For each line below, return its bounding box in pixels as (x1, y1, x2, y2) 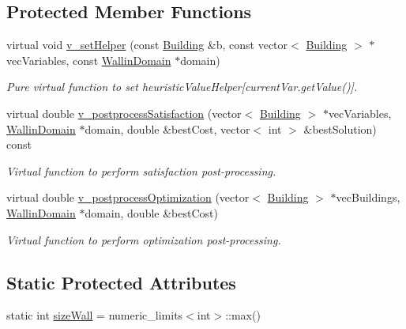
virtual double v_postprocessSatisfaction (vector (6, 104, 242, 121)
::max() (225, 307, 261, 323)
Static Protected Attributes (6, 270, 236, 294)
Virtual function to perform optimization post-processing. (6, 231, 281, 248)
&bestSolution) (303, 120, 377, 137)
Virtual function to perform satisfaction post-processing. (6, 162, 276, 179)
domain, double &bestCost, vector (85, 120, 250, 137)
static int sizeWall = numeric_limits (6, 307, 183, 323)
